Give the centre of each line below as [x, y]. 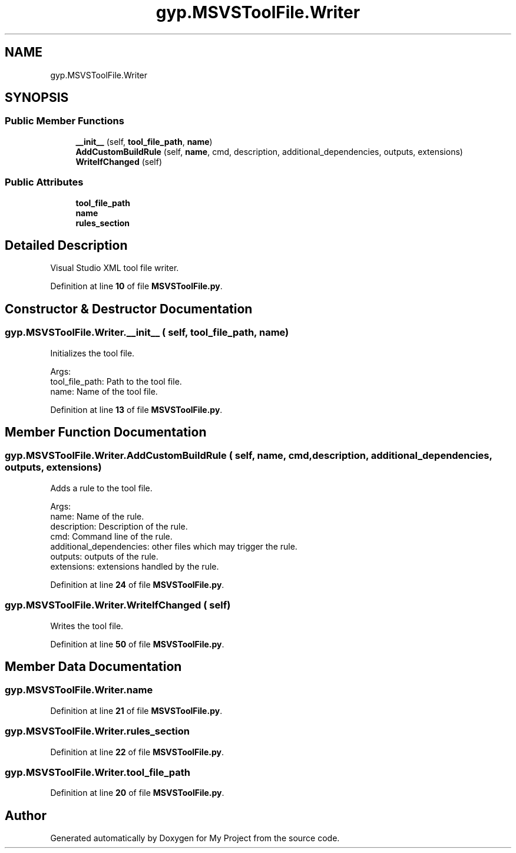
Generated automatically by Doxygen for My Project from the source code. [195, 838]
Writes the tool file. [87, 626]
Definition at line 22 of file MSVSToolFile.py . [137, 752]
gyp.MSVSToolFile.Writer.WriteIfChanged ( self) [118, 605]
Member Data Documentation [93, 667]
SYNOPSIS [37, 98]
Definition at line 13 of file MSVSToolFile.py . [136, 409]
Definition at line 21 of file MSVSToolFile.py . [136, 710]
